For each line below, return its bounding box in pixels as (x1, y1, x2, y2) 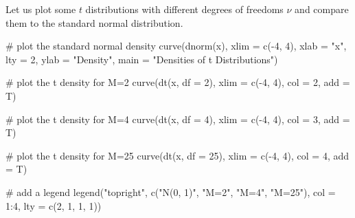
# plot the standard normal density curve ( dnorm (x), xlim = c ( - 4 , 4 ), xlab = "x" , (5, 39, 347, 53)
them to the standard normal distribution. (5, 15, 183, 30)
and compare (295, 2, 349, 16)
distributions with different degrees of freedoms (85, 2, 284, 16)
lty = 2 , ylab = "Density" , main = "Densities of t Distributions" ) (5, 52, 278, 66)
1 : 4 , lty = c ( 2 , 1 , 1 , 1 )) (5, 198, 102, 212)
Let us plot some (5, 2, 76, 16)
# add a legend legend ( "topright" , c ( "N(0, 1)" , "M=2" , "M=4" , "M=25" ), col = (5, 184, 336, 199)
